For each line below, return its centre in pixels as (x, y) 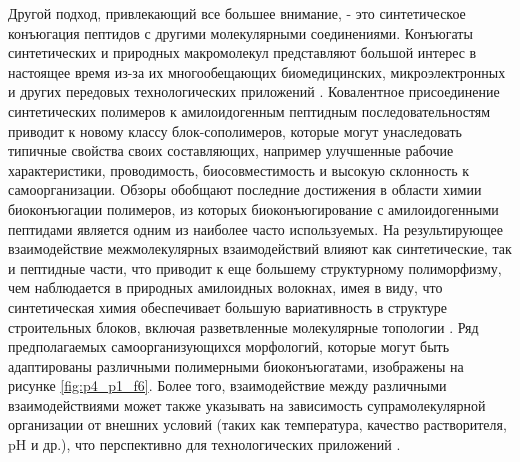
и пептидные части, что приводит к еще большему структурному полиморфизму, (255, 267)
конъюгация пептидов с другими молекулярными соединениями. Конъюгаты (240, 32)
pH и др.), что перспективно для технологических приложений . (204, 444)
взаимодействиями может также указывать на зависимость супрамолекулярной (247, 404)
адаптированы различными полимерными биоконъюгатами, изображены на (236, 365)
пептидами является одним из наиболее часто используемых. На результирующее (255, 228)
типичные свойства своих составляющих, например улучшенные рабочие (231, 150)
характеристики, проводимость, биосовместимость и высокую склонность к (239, 169)
